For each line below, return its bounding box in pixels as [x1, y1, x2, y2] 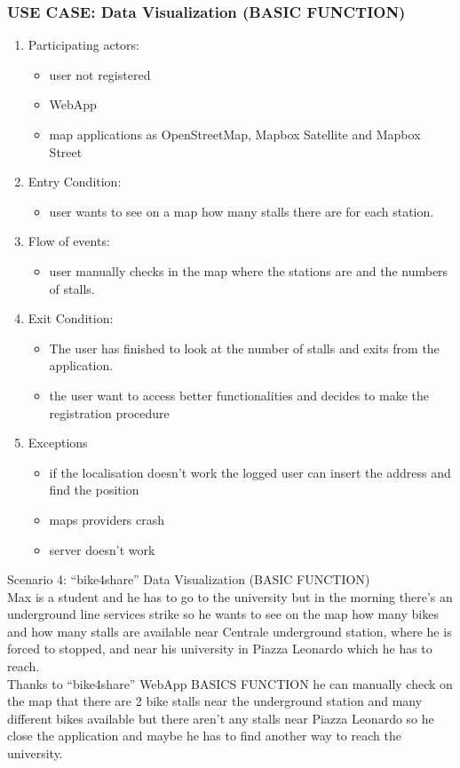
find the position [49, 480, 139, 499]
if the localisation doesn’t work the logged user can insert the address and [49, 463, 451, 481]
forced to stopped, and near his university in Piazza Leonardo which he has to [7, 639, 432, 658]
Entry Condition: [28, 172, 122, 191]
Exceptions [28, 433, 88, 452]
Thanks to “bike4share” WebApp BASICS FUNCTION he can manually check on [7, 674, 453, 693]
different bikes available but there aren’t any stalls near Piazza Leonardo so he [7, 709, 434, 727]
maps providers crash [49, 510, 165, 528]
